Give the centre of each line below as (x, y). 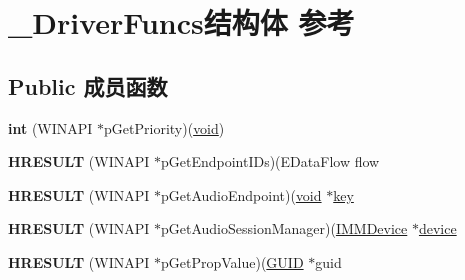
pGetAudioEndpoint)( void (241, 194)
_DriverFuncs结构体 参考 (181, 22)
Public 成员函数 (88, 85)
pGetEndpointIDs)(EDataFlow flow (270, 161)
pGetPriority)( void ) (164, 127)
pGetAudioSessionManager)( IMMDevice (284, 228)
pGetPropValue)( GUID (232, 261)
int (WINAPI (50, 127)
